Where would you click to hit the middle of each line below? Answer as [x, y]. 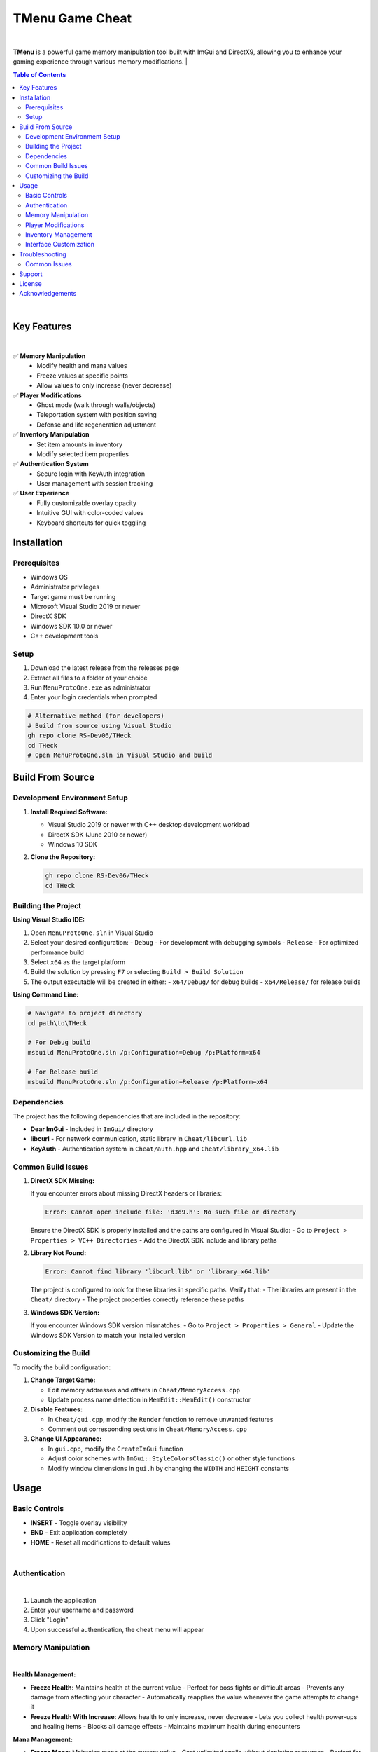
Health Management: [44, 1674]
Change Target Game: [63, 1380]
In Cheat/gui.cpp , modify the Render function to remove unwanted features [161, 1419]
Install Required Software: [69, 812]
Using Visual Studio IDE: [49, 920]
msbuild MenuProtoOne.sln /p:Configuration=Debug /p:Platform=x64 [144, 1052]
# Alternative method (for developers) [96, 716]
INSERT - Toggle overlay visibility [79, 1522]
